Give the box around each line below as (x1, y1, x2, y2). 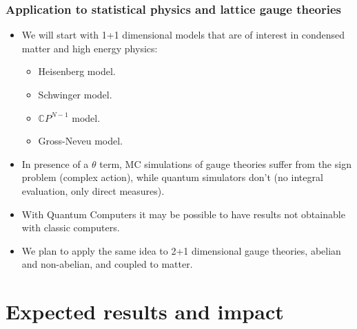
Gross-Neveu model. (38, 134, 123, 148)
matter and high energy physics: (21, 41, 158, 55)
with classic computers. (21, 220, 120, 235)
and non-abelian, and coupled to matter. (21, 257, 193, 271)
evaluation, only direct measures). (21, 183, 165, 198)
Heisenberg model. (38, 64, 116, 78)
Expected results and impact (6, 297, 284, 326)
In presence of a (21, 156, 89, 171)
